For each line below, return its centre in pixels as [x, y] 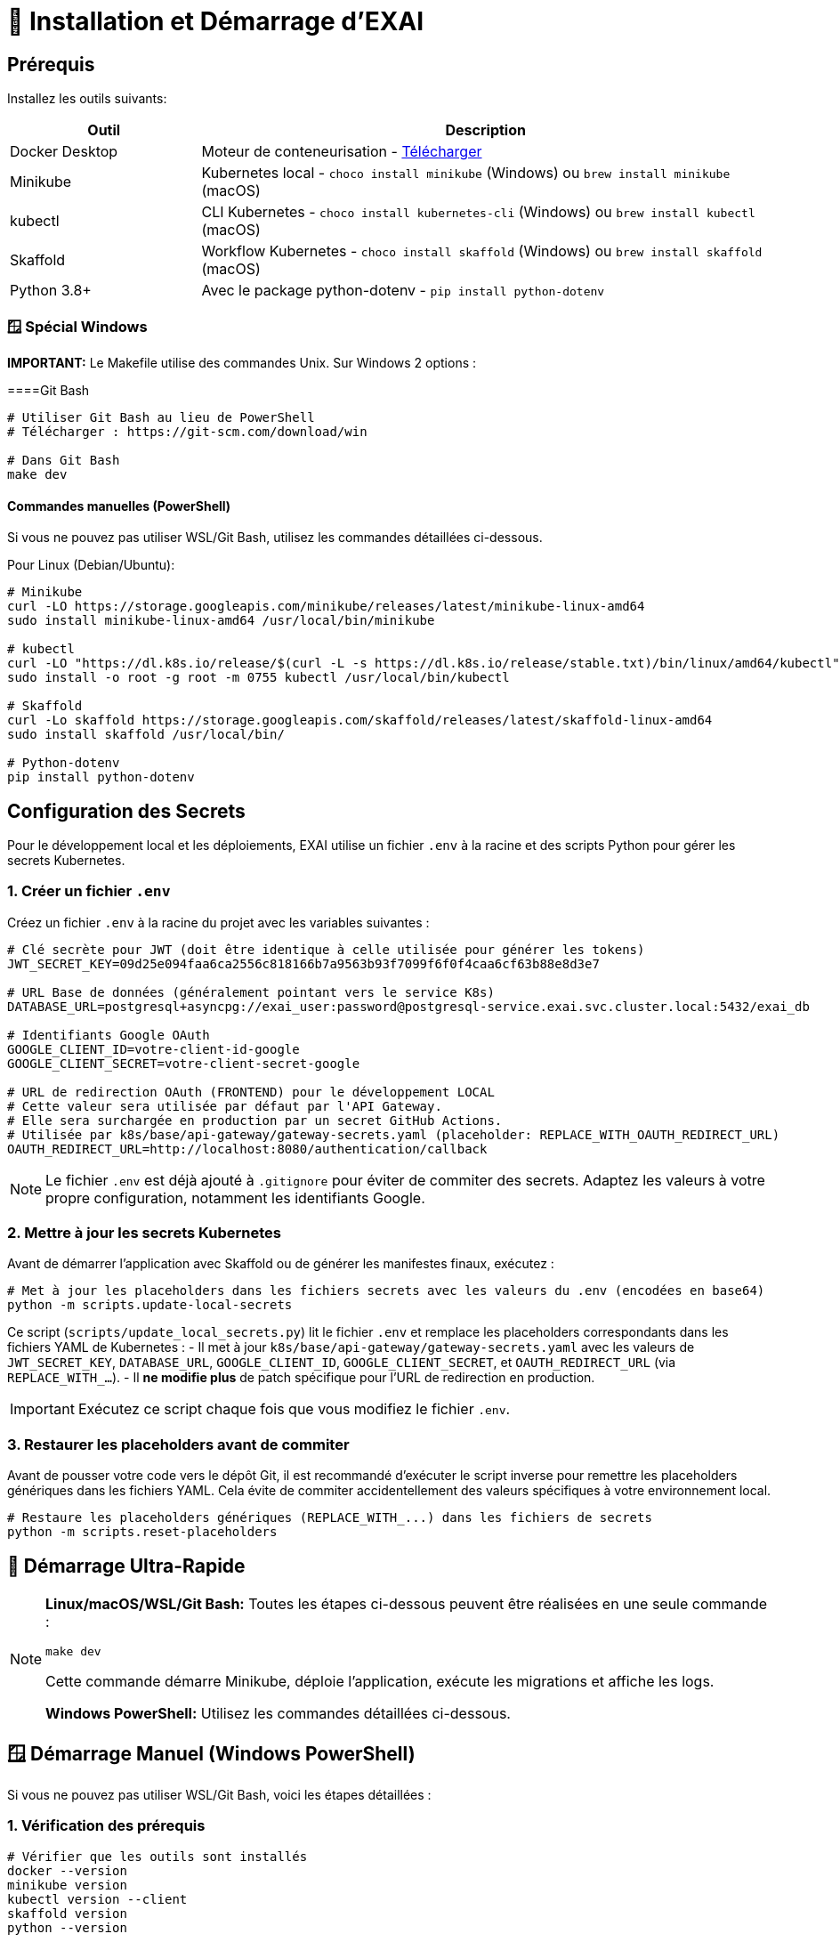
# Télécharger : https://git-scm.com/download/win [187, 431]
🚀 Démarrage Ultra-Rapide [126, 1566]
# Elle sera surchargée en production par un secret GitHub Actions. [255, 1120]
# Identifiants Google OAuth [109, 1035]
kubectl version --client [97, 1899]
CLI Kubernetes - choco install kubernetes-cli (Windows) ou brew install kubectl [478, 212]
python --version [67, 1927]
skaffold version [67, 1913]
